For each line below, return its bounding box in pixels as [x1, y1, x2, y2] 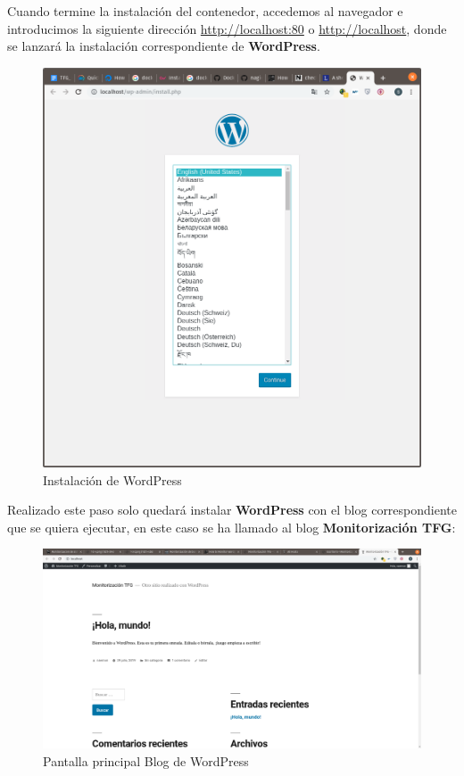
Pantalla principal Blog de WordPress [43, 752, 249, 771]
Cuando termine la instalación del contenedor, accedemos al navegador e [7, 2, 403, 20]
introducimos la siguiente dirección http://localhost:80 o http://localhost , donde [7, 19, 447, 37]
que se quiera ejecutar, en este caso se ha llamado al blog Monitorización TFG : [7, 517, 456, 536]
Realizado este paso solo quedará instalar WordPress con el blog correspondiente [7, 500, 457, 519]
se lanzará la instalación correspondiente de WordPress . [7, 37, 320, 55]
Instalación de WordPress [43, 470, 182, 489]
